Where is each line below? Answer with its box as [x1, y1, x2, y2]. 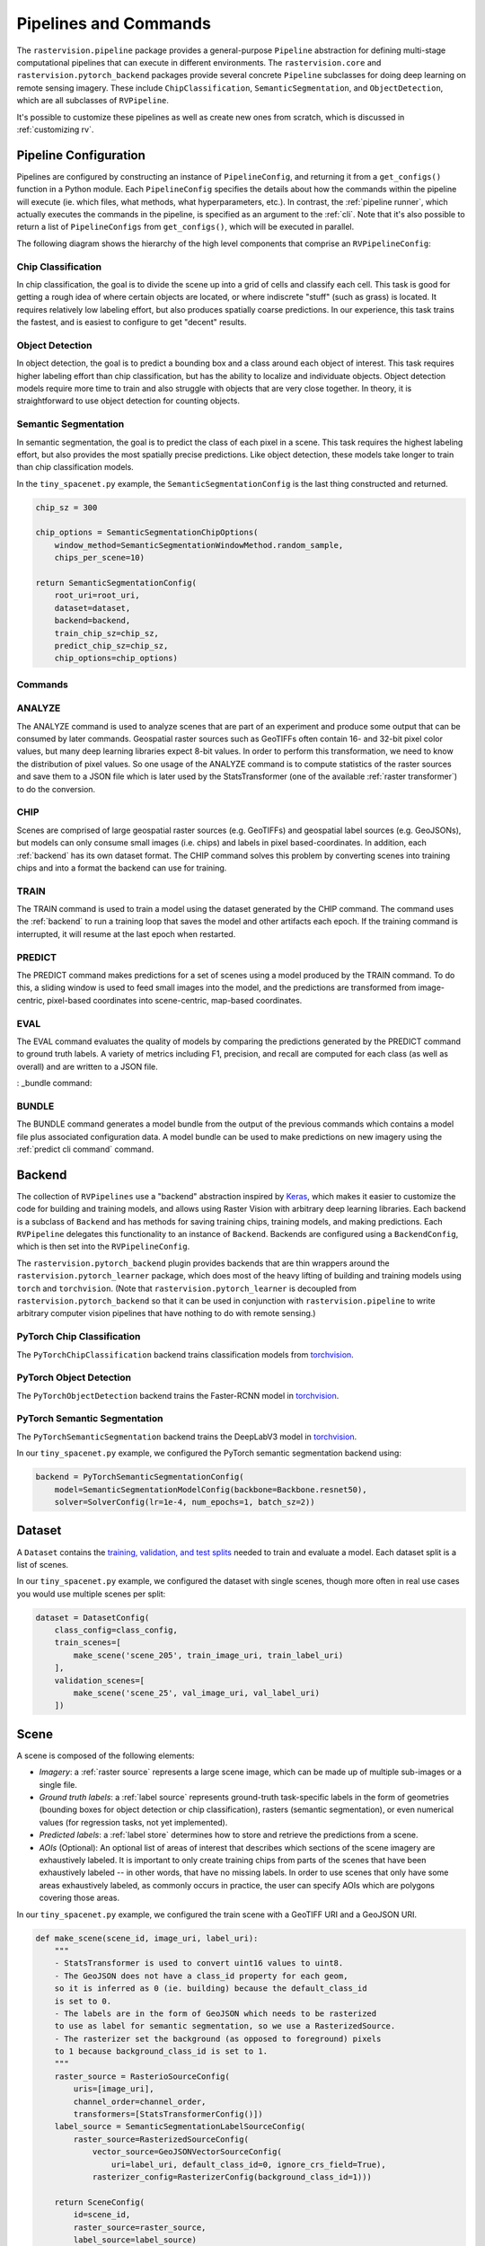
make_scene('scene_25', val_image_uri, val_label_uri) [73, 1688, 321, 1698]
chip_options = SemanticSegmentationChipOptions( [35, 527, 259, 538]
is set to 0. [54, 1995, 112, 2006]
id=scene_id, [73, 2210, 131, 2220]
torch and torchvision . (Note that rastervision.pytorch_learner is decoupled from [16, 1283, 357, 1294]
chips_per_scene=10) [54, 553, 145, 563]
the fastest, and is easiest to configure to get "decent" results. [16, 317, 247, 328]
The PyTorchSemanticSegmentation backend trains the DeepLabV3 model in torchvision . [16, 1431, 357, 1442]
